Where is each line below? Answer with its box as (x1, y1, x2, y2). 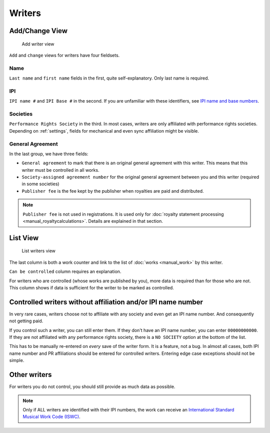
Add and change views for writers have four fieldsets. (9, 52, 120, 58)
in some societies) (21, 181, 59, 187)
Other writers (9, 370, 52, 379)
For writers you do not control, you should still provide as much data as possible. (9, 383, 175, 390)
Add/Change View (9, 27, 67, 35)
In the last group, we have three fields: (9, 151, 88, 157)
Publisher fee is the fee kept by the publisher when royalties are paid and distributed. (21, 188, 204, 194)
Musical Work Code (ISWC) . (22, 413, 80, 420)
